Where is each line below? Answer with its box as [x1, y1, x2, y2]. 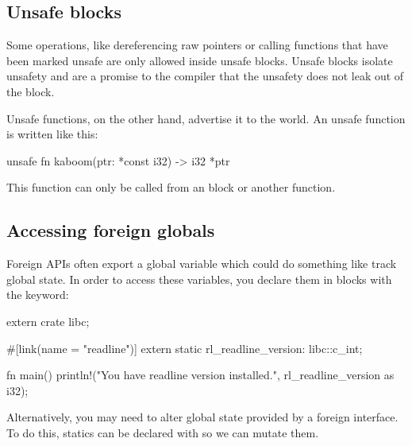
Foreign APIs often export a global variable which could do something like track [6, 255, 397, 272]
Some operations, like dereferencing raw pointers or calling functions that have [6, 37, 388, 53]
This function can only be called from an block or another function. [6, 179, 336, 196]
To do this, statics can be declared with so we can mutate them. [6, 424, 319, 440]
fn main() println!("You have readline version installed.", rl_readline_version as [6, 366, 395, 383]
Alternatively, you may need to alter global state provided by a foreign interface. [6, 409, 399, 425]
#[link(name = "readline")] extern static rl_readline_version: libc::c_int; [6, 339, 363, 356]
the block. [6, 83, 55, 99]
